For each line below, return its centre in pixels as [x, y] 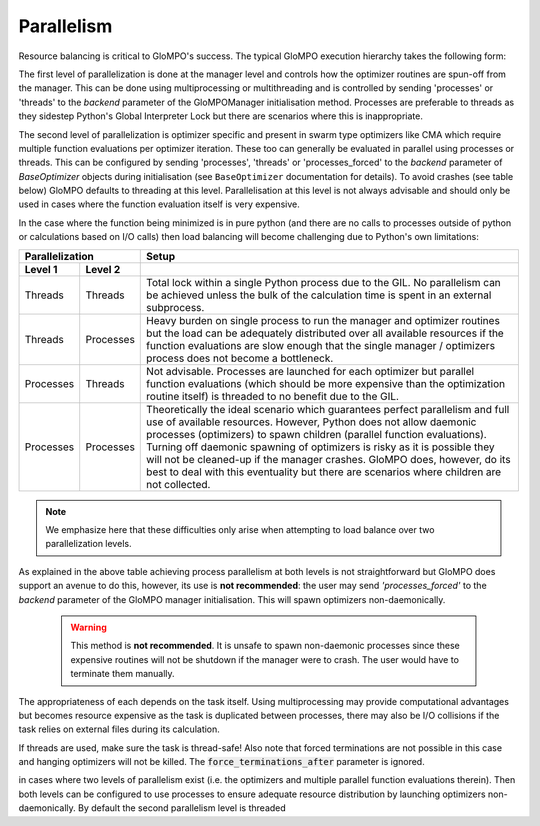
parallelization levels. [88, 544]
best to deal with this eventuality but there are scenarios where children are [324, 472]
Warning [88, 627]
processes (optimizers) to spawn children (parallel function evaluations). [316, 434]
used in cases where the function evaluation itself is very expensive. [159, 204]
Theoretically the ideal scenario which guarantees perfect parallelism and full [328, 409]
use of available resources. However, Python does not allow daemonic [311, 422]
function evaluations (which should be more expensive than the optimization [325, 383]
